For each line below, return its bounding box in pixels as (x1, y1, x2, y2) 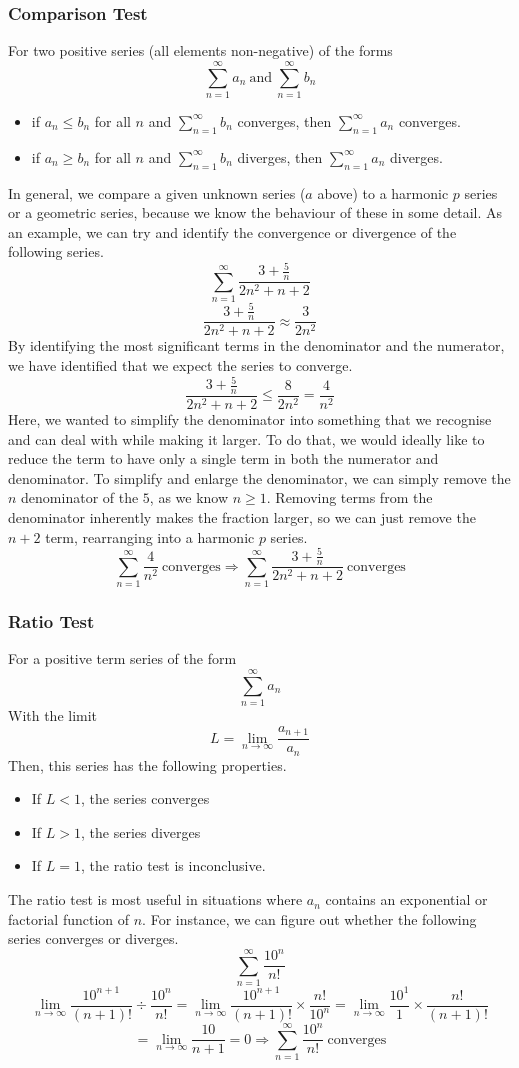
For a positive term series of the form (8, 648, 237, 669)
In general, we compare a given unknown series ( (8, 182, 306, 203)
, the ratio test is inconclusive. (81, 855, 266, 876)
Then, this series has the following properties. (8, 754, 287, 775)
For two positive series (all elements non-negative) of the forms (8, 40, 393, 61)
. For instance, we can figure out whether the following (142, 908, 477, 929)
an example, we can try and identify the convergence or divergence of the (8, 221, 457, 242)
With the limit (8, 705, 98, 726)
